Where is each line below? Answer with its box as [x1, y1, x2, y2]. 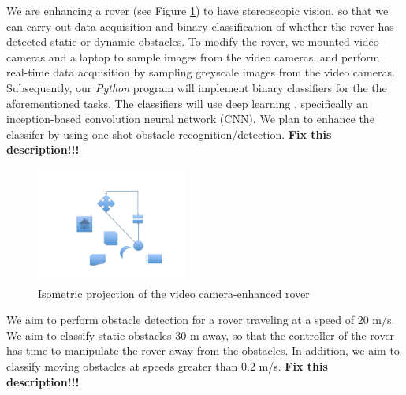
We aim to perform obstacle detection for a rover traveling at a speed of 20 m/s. [6, 311, 395, 328]
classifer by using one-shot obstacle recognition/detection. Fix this [6, 125, 332, 142]
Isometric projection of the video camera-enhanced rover [38, 285, 310, 301]
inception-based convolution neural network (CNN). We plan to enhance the [6, 110, 374, 127]
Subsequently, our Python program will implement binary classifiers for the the [6, 79, 387, 95]
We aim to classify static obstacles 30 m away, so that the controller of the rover [6, 326, 395, 343]
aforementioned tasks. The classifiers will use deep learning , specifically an [6, 95, 369, 111]
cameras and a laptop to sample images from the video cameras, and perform [6, 48, 380, 65]
